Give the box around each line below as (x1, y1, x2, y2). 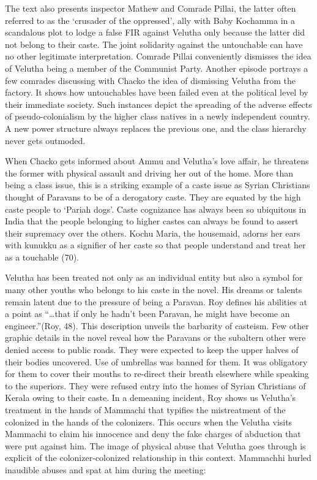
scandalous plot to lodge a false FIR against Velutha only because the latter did (5, 26, 305, 39)
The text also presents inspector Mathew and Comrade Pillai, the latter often (5, 2, 296, 14)
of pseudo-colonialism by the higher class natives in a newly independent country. (5, 110, 310, 123)
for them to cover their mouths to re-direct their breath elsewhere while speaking (5, 367, 309, 380)
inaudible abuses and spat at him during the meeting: (5, 463, 206, 476)
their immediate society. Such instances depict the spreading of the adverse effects (5, 97, 312, 110)
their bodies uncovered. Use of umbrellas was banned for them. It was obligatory (5, 355, 308, 368)
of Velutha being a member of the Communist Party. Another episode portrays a (5, 61, 308, 74)
